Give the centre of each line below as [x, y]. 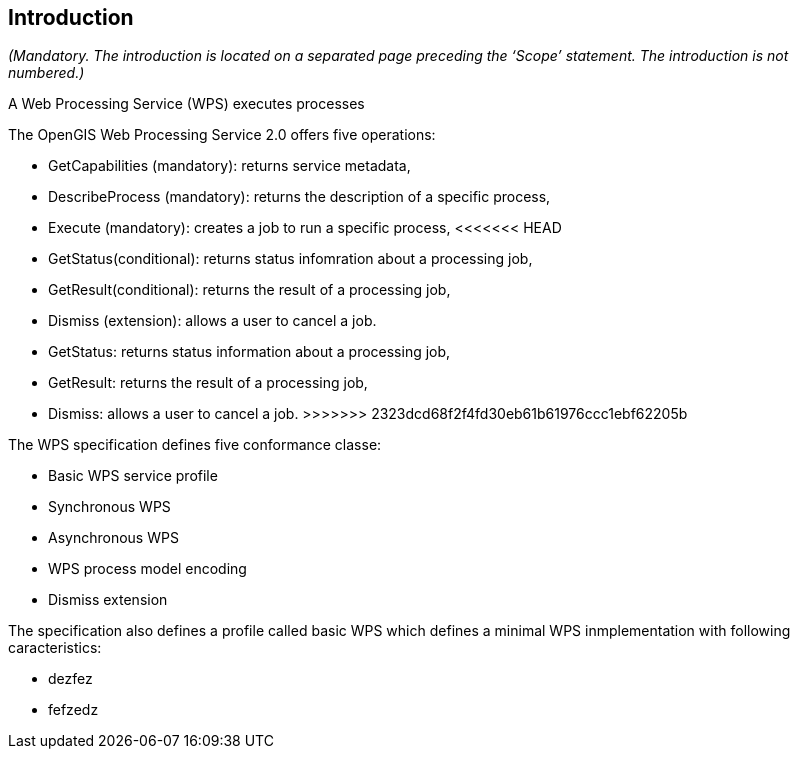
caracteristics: [55, 648]
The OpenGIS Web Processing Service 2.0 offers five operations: [222, 135]
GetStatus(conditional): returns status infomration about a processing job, [290, 259]
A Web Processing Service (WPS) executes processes [186, 104]
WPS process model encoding [147, 569]
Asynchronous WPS [113, 538]
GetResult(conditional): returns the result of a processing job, [249, 290]
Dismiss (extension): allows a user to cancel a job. [212, 321]
